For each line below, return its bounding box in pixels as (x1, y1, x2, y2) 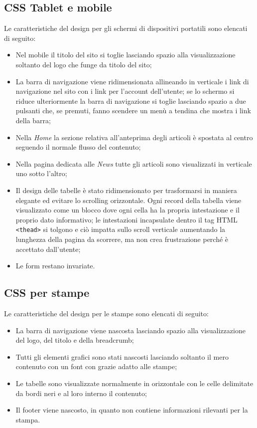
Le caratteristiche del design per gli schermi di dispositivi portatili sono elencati (4, 23, 248, 33)
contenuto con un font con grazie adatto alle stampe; (15, 361, 177, 372)
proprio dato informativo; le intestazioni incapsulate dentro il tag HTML (15, 214, 238, 224)
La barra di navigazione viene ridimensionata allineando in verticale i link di (15, 76, 249, 86)
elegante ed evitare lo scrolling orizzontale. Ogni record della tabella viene (15, 195, 242, 205)
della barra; (15, 115, 51, 125)
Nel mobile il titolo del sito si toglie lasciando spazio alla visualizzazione (15, 49, 236, 60)
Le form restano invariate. (15, 260, 95, 271)
